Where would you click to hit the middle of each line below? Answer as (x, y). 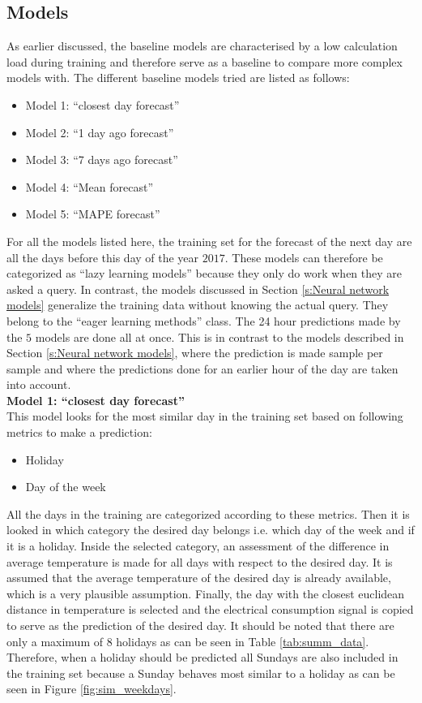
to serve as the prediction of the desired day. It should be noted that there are (200, 625)
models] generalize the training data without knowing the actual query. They (198, 305)
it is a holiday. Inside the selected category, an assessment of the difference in (198, 546)
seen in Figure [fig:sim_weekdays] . (92, 689)
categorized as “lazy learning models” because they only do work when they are (205, 273)
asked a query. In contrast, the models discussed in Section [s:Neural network (198, 289)
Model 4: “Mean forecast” (90, 186)
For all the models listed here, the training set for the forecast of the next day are (209, 241)
